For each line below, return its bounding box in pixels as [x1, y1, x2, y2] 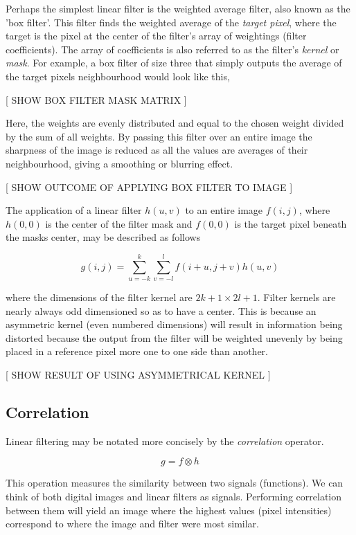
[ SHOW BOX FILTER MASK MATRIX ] [6, 92, 187, 107]
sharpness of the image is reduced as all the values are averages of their [6, 143, 308, 157]
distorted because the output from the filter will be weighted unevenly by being [6, 330, 343, 345]
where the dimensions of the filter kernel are [6, 290, 193, 305]
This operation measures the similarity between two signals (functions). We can [6, 475, 344, 490]
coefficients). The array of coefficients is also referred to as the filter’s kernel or [6, 42, 339, 56]
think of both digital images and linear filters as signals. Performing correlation [6, 489, 342, 503]
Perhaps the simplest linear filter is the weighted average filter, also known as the [6, 1, 350, 15]
